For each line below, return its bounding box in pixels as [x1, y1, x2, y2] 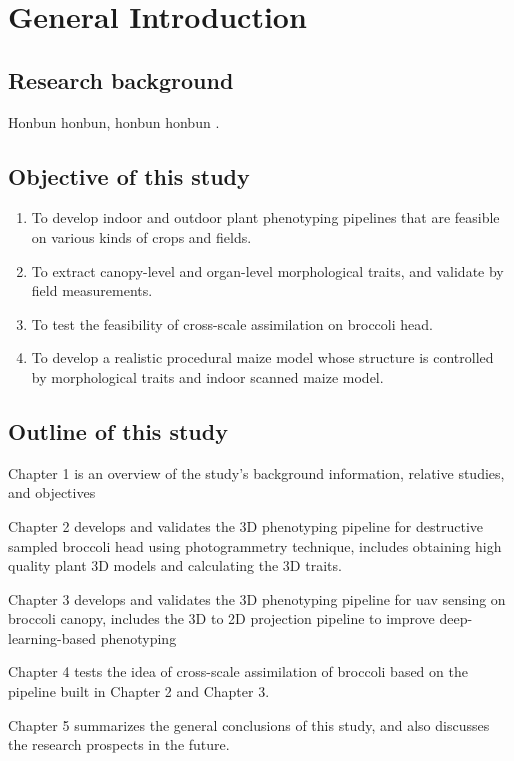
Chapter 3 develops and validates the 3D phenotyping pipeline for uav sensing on [8, 588, 506, 609]
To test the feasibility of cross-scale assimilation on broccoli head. [31, 313, 433, 334]
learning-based [8, 627, 97, 648]
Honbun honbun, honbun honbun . [8, 111, 220, 132]
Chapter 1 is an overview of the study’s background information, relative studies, [8, 462, 505, 483]
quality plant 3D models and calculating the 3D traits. [8, 555, 342, 576]
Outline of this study [8, 415, 228, 446]
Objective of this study [8, 160, 250, 191]
